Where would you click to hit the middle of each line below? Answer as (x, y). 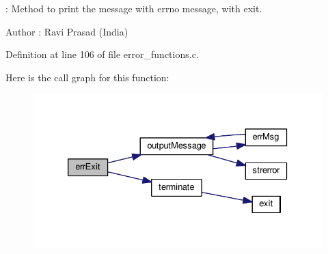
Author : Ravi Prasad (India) (67, 31)
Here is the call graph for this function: (87, 77)
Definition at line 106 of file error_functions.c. (102, 54)
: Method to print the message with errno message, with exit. (134, 8)
